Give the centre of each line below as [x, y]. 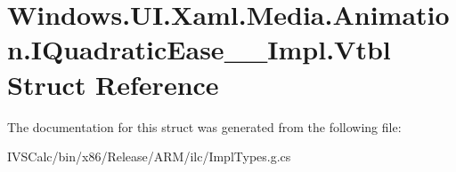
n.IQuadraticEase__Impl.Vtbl [199, 49]
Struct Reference [113, 84]
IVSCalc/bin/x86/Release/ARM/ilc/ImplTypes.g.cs [149, 156]
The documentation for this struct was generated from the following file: [204, 126]
